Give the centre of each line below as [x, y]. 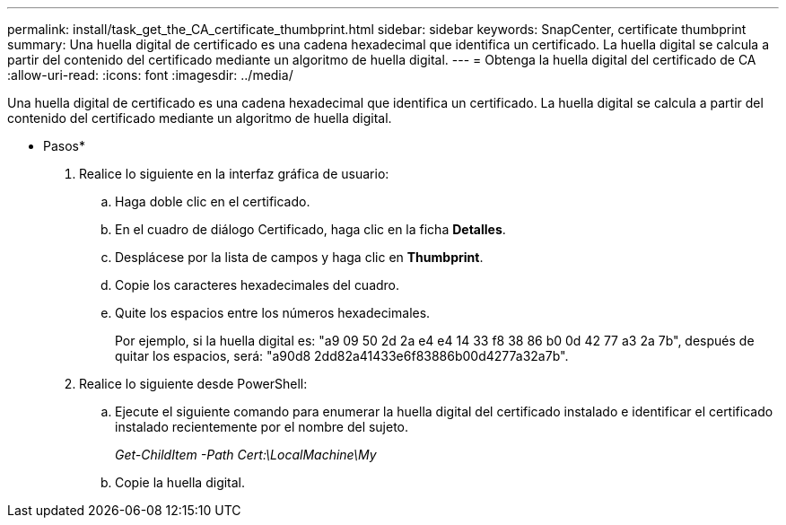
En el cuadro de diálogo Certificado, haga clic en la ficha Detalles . [310, 229]
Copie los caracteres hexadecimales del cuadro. [258, 285]
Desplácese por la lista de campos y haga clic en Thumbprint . [299, 257]
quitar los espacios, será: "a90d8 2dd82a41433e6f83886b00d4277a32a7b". [342, 356]
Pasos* [64, 146]
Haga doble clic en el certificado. [213, 201]
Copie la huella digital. [180, 482]
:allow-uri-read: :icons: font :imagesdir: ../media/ [150, 75]
